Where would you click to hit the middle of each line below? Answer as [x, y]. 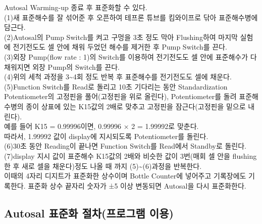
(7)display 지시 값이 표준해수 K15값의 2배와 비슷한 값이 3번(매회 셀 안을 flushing [130, 155]
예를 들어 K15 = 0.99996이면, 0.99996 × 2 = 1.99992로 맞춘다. [101, 126]
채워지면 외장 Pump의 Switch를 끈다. [62, 66]
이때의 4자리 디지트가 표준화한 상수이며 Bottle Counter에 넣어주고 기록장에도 [125, 176]
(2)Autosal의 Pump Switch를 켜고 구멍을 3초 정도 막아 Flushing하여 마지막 [121, 37]
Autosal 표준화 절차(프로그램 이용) [89, 213]
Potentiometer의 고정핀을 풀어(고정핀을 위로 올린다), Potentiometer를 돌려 [120, 96]
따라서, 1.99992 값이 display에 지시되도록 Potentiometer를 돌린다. [106, 136]
